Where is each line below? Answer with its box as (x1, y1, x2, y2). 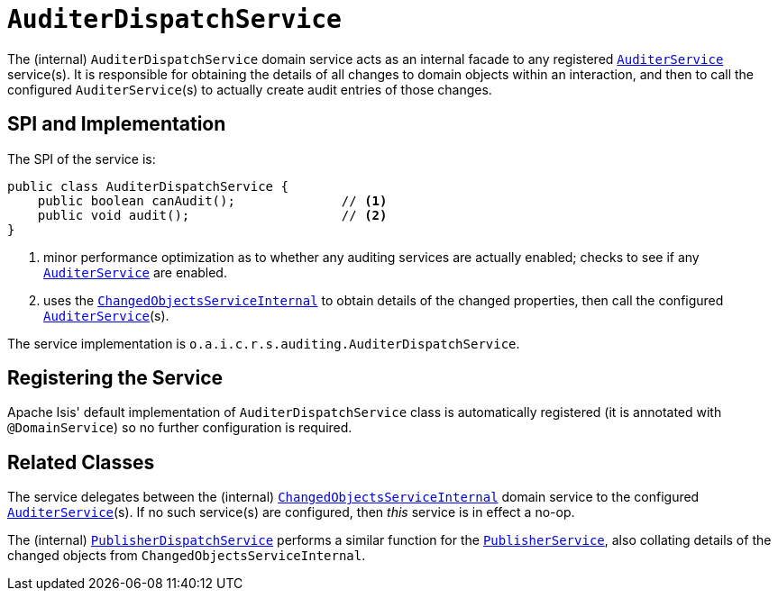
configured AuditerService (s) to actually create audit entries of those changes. (7, 81, 492, 97)
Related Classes (7, 450, 155, 474)
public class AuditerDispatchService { (7, 178, 288, 194)
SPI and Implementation (7, 113, 226, 136)
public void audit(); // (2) (37, 207, 388, 222)
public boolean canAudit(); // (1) (37, 193, 388, 208)
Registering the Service (7, 367, 223, 390)
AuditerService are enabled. (43, 264, 227, 280)
